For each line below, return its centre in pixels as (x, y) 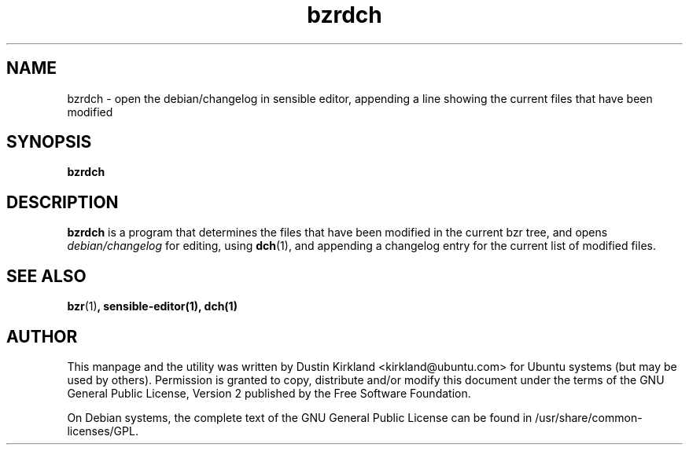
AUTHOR (42, 336)
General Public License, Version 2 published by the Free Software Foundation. (269, 393)
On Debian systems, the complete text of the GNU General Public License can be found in (300, 417)
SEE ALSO (46, 276)
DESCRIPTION (63, 202)
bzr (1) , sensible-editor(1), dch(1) (152, 306)
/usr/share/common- (589, 417)
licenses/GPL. (103, 431)
